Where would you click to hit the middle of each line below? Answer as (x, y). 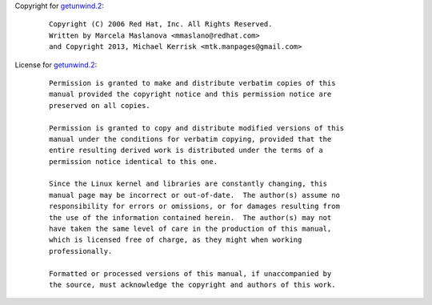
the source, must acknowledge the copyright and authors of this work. (192, 285)
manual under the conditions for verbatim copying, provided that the (190, 139)
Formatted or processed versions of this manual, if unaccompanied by (190, 273)
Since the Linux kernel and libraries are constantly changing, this (188, 184)
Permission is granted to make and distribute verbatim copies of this (192, 83)
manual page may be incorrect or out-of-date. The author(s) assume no (194, 195)
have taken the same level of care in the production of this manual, (190, 229)
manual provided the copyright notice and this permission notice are (190, 94)
